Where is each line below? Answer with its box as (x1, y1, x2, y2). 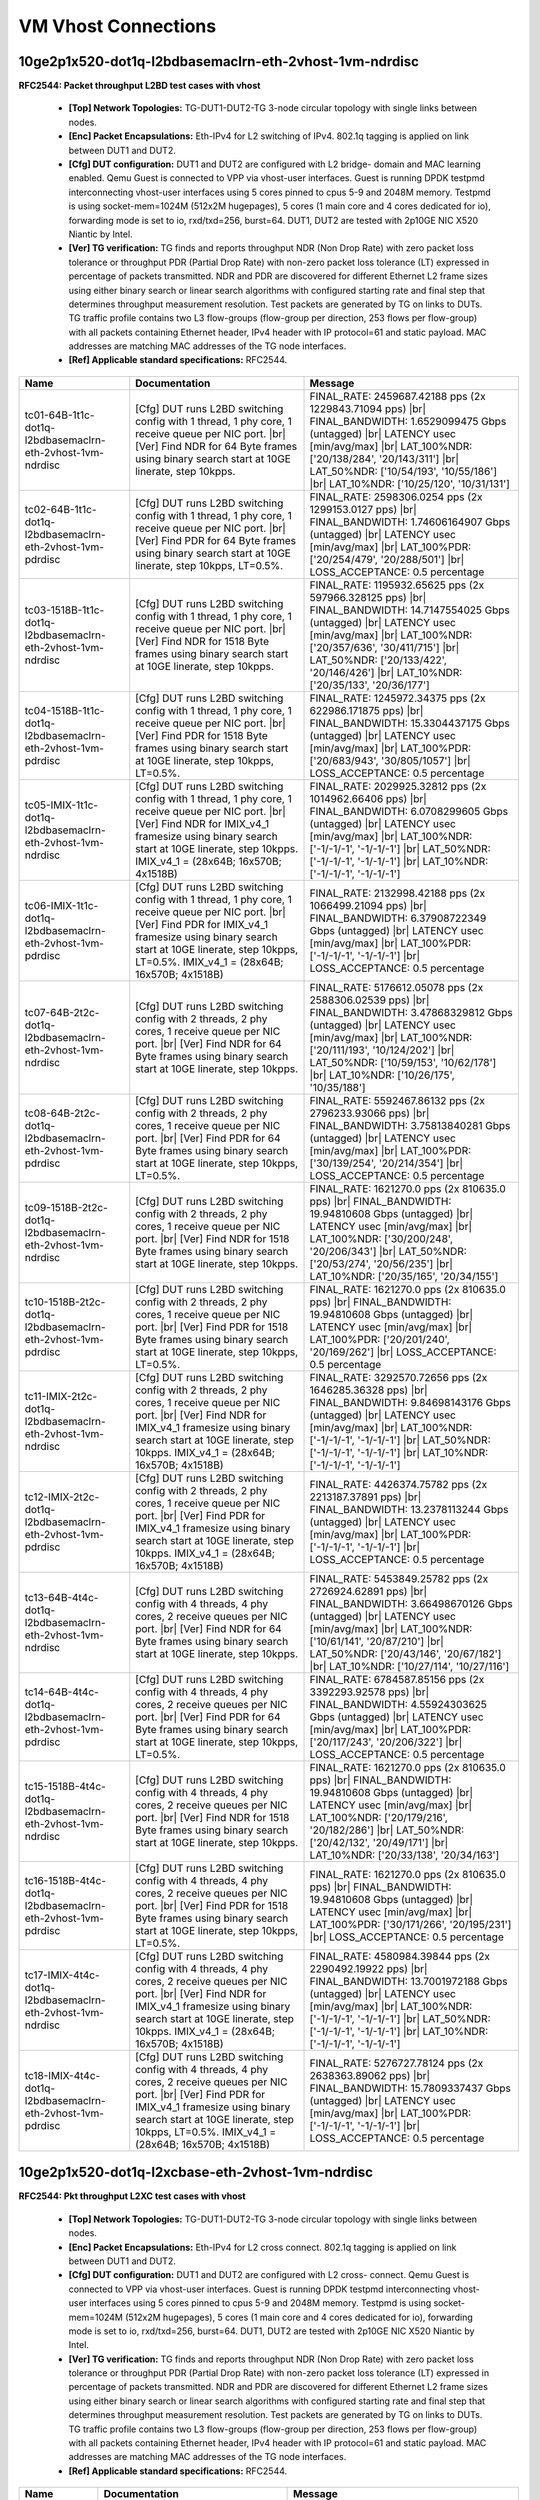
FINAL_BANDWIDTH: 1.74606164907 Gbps (309, 515, 511, 529)
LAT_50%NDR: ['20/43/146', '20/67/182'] (309, 1646, 502, 1660)
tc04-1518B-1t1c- (24, 703, 105, 717)
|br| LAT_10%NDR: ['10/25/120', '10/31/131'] (309, 476, 510, 490)
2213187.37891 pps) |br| (309, 1490, 422, 1504)
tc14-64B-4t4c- (24, 1685, 99, 1699)
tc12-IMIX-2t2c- (24, 1490, 100, 1504)
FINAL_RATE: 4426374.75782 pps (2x (309, 1477, 488, 1491)
